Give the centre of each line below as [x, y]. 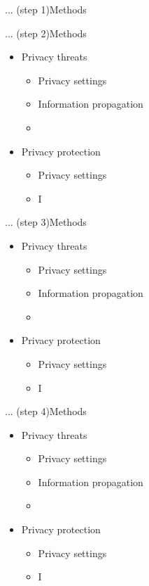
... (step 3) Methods [46, 222]
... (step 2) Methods [46, 33]
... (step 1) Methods [46, 9]
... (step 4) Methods [46, 411]
